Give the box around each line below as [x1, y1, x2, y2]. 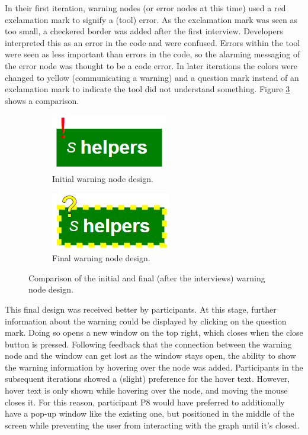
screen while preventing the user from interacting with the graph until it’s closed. [5, 418, 300, 431]
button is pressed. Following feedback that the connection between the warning [5, 337, 292, 350]
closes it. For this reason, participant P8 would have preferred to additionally [5, 395, 285, 408]
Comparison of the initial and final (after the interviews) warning [28, 271, 265, 284]
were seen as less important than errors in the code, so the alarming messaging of [5, 48, 300, 60]
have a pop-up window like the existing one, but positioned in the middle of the [5, 407, 294, 420]
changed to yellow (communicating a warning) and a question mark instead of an [5, 71, 299, 83]
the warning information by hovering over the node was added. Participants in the [5, 361, 303, 373]
